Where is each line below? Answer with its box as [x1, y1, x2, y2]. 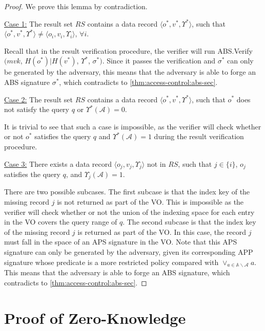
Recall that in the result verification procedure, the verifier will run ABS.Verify [4, 45, 253, 56]
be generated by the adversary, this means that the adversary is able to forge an [4, 67, 256, 77]
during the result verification [154, 131, 244, 142]
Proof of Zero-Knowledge [4, 307, 186, 328]
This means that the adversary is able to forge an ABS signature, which [4, 267, 230, 278]
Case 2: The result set [4, 94, 73, 104]
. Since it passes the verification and [102, 55, 215, 66]
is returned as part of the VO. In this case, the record [77, 226, 246, 237]
